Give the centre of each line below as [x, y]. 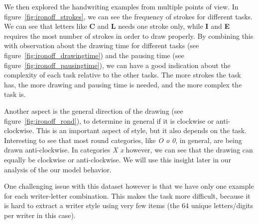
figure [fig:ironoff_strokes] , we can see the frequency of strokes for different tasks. [128, 16]
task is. [15, 94]
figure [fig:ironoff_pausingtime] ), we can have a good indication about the [117, 65]
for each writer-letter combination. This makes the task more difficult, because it [127, 195]
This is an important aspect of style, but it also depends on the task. [142, 130]
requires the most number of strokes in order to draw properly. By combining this [129, 36]
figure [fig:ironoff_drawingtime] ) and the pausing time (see [94, 55]
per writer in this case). [40, 215]
